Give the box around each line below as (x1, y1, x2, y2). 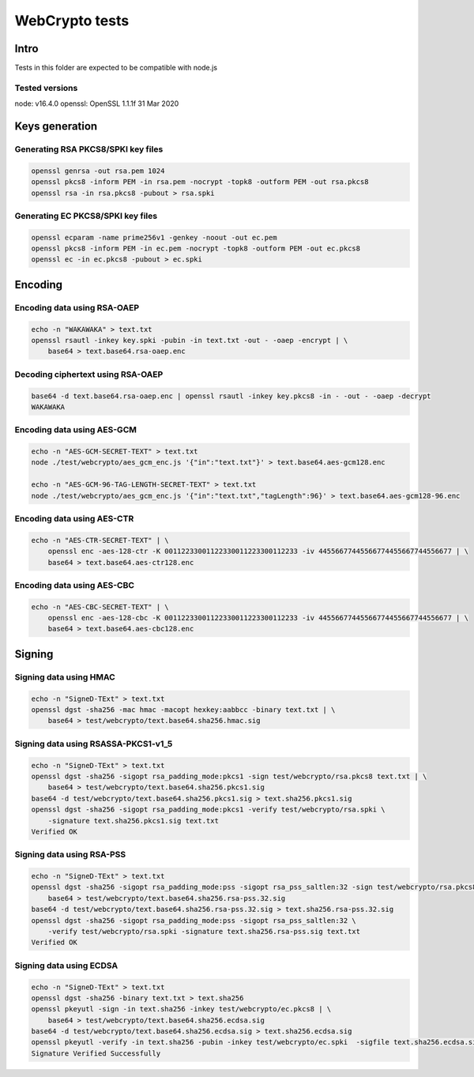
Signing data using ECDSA (14, 960, 118, 971)
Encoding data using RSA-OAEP (14, 302, 140, 313)
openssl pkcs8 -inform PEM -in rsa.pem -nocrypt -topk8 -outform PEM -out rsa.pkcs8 (31, 178, 369, 186)
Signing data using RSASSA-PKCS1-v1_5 (14, 738, 173, 749)
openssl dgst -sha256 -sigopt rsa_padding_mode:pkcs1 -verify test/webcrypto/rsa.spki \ (31, 805, 386, 814)
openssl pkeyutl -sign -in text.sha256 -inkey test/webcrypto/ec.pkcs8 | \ (31, 1004, 332, 1014)
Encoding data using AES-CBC (14, 579, 134, 590)
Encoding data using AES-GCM (14, 424, 137, 435)
